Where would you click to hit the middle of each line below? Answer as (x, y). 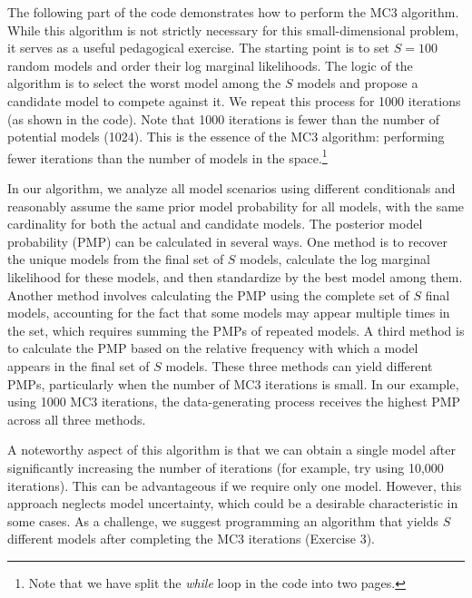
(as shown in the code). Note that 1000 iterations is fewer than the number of (224, 118)
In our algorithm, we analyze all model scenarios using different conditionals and (231, 188)
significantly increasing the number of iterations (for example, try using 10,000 (226, 467)
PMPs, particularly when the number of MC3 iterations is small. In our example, (233, 383)
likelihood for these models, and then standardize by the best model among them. (235, 276)
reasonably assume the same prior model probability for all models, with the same (236, 206)
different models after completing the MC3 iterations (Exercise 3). (192, 539)
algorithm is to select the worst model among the (144, 83)
